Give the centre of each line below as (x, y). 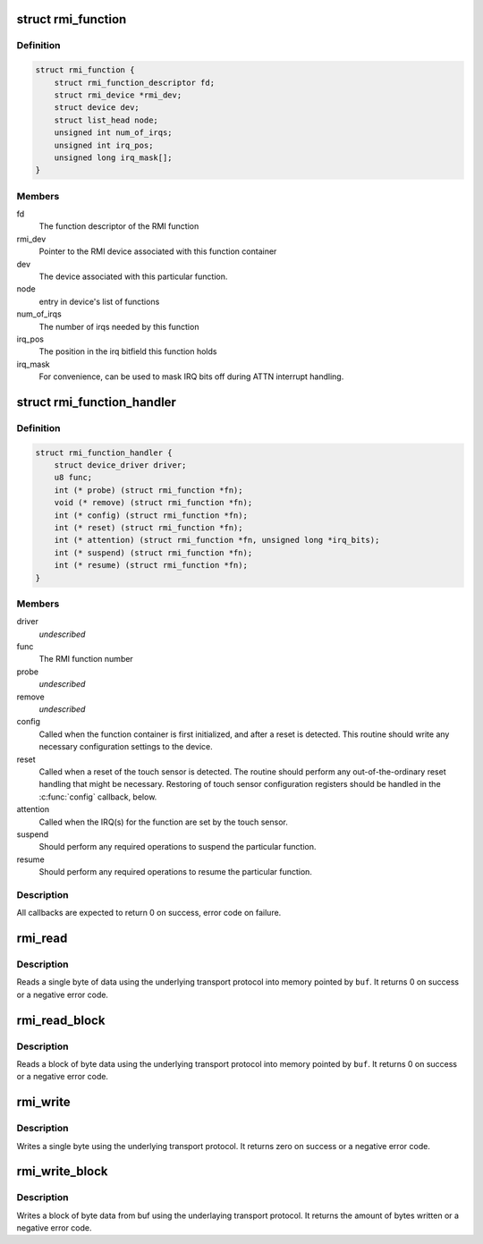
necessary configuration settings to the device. (126, 747)
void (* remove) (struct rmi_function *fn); (153, 503)
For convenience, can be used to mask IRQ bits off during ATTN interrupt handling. (191, 377)
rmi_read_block (61, 1020)
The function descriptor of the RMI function (119, 226)
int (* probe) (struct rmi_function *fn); (148, 490)
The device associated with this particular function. (133, 276)
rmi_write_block (62, 1172)
